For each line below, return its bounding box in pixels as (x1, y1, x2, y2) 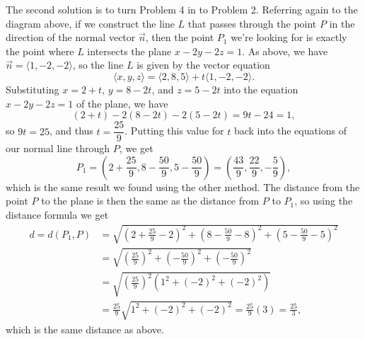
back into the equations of (233, 123, 347, 138)
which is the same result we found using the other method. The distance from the (6, 179, 360, 194)
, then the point (145, 30, 214, 45)
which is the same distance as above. (6, 321, 164, 336)
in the (329, 16, 355, 30)
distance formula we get (6, 207, 109, 222)
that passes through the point (187, 16, 317, 30)
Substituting (6, 81, 59, 96)
